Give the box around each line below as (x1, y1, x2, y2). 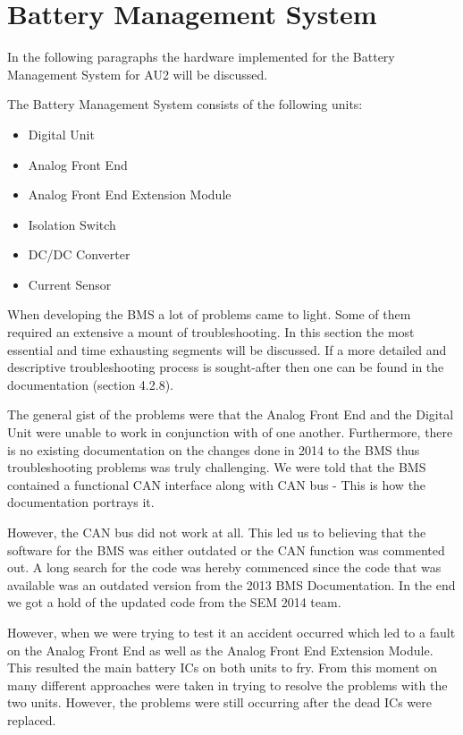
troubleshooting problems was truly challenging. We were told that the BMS (7, 458, 426, 477)
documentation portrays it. (7, 493, 155, 511)
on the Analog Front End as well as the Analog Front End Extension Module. (7, 640, 434, 659)
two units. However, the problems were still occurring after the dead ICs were (7, 693, 432, 712)
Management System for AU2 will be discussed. (7, 64, 268, 83)
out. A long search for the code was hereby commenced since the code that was (7, 558, 442, 577)
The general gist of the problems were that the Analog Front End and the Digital (7, 405, 454, 424)
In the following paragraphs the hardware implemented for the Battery (7, 47, 395, 66)
